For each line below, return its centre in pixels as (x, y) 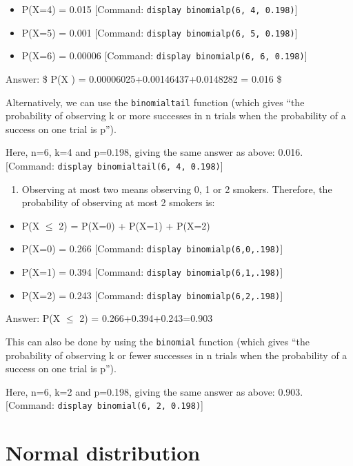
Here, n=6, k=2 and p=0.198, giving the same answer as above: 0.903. (154, 391)
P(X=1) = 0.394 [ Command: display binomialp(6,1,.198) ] (152, 272)
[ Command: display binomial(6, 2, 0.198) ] (104, 405)
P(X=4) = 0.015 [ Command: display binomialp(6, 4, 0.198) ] (160, 9)
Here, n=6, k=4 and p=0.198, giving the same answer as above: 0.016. (154, 152)
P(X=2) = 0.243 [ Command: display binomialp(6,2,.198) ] (152, 295)
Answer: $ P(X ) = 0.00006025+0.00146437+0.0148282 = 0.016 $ (144, 78)
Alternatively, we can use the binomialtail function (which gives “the (155, 102)
